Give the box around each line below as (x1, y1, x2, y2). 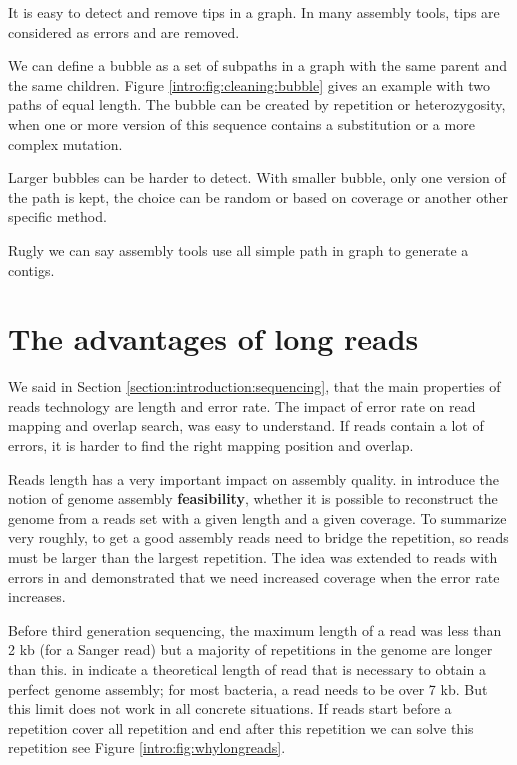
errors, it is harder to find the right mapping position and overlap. (8, 435, 414, 456)
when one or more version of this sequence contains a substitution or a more (8, 113, 475, 134)
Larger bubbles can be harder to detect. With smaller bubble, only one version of (8, 167, 506, 188)
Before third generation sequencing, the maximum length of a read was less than (8, 619, 502, 640)
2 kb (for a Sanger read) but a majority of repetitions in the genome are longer (8, 639, 493, 660)
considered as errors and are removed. (8, 21, 240, 42)
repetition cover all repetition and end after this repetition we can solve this (8, 717, 474, 738)
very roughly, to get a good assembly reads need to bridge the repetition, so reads (8, 527, 509, 548)
